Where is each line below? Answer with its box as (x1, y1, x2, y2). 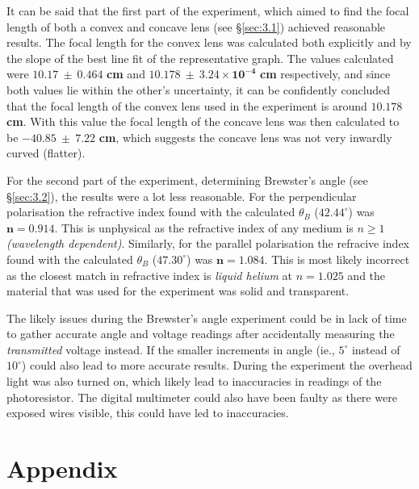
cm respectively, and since (260, 65, 391, 82)
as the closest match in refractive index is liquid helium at (6, 266, 293, 283)
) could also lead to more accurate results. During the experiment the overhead (21, 357, 413, 374)
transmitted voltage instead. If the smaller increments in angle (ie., (6, 341, 335, 357)
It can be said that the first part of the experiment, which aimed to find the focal (6, 2, 409, 19)
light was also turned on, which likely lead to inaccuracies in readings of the (6, 373, 382, 390)
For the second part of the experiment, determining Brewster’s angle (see (6, 171, 368, 188)
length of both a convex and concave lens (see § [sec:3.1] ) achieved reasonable (6, 18, 386, 35)
